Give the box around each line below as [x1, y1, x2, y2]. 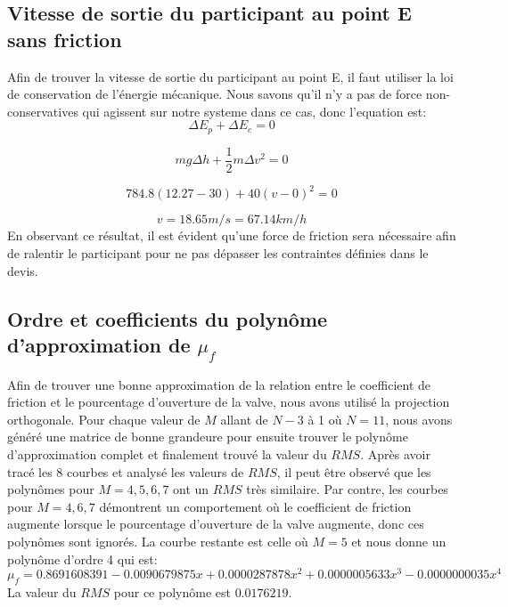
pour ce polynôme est [113, 582, 231, 601]
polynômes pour [7, 480, 94, 498]
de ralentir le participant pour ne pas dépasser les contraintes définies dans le [7, 243, 429, 262]
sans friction [7, 25, 122, 53]
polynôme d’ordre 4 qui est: [7, 549, 158, 568]
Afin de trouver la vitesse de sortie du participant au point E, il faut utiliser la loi [7, 67, 454, 85]
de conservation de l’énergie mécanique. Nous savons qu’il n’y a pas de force [7, 85, 422, 103]
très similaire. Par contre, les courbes [246, 480, 448, 498]
